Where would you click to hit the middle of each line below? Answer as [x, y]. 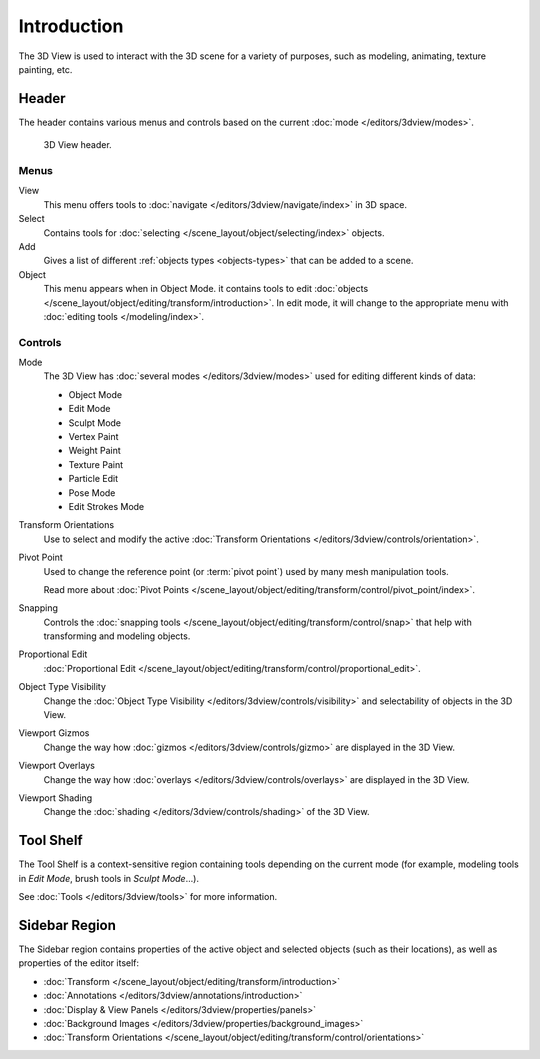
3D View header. [77, 145]
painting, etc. [45, 69]
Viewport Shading [55, 797]
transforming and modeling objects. [117, 636]
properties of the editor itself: [79, 963]
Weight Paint [95, 451]
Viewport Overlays [56, 766]
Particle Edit [93, 479]
